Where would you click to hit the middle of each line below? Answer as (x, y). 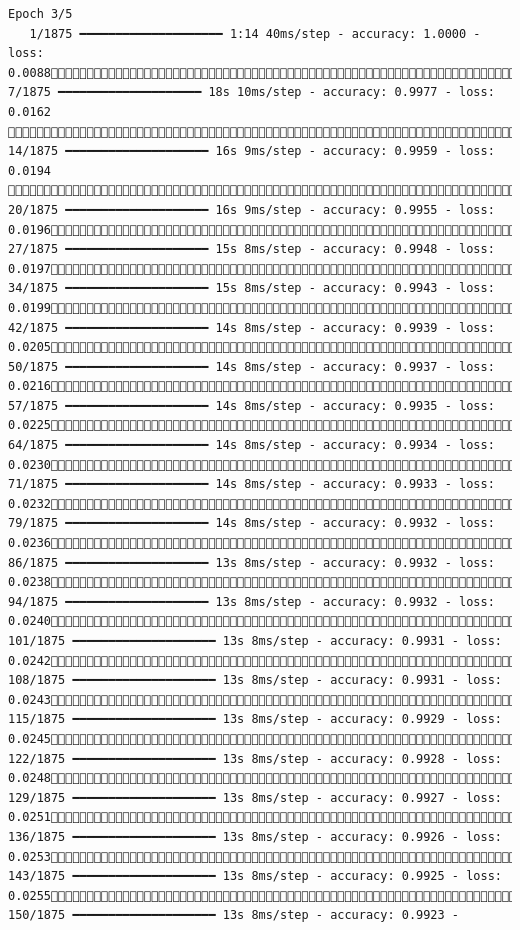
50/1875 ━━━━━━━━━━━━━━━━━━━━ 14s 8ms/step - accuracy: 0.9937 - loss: (251, 366)
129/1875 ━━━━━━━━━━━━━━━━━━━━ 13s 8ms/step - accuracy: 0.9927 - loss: (255, 797)
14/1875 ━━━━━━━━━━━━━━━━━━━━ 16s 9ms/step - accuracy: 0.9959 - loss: (251, 151)
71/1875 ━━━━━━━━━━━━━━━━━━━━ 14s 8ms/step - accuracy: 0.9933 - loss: (251, 484)
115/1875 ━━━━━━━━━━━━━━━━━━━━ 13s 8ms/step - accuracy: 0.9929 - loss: (255, 719)
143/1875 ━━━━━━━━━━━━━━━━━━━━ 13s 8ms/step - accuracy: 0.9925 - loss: (255, 876)
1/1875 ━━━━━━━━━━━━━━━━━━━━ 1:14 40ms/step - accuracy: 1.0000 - (255, 33)
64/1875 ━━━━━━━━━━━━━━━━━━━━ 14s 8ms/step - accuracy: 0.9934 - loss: (251, 445)
